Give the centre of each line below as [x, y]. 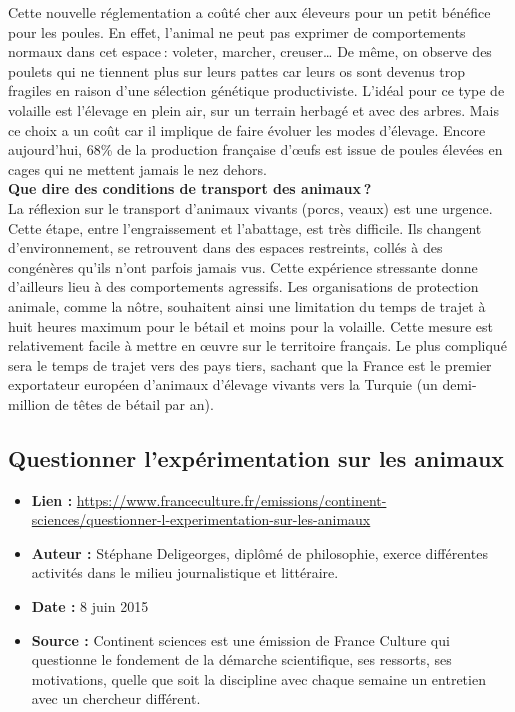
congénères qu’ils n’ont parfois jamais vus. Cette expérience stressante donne [243, 266]
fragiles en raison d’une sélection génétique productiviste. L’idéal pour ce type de [256, 90]
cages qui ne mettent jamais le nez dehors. [137, 168]
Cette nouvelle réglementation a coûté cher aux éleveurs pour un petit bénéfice [249, 12]
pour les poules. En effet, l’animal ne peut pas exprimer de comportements [237, 31]
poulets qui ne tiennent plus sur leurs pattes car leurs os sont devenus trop [237, 70]
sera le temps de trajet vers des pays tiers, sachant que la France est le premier [250, 364]
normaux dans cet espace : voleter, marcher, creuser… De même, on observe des [250, 51]
